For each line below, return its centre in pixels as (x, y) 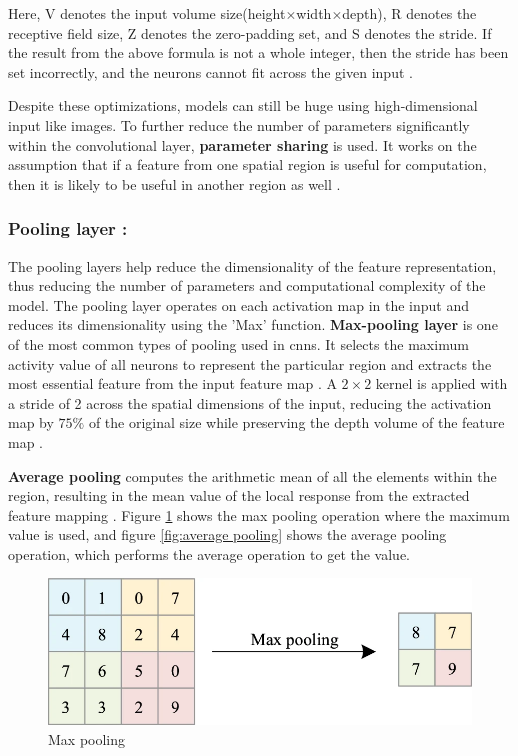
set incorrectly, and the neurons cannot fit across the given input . (210, 71)
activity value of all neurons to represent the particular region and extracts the (250, 363)
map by (31, 422)
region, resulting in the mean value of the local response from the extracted (239, 495)
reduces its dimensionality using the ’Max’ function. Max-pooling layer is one (253, 324)
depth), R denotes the (409, 13)
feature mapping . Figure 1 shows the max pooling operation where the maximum (259, 514)
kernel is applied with (441, 383)
